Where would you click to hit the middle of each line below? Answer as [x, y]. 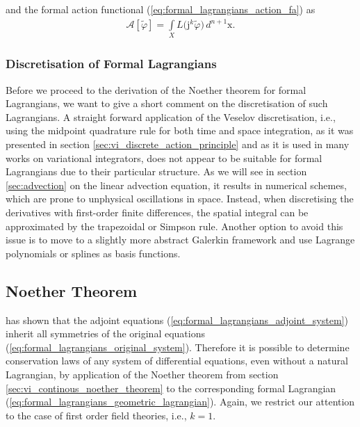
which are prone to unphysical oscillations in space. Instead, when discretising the [180, 199]
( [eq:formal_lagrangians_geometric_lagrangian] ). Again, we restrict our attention [180, 402]
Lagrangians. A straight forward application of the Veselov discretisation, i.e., [171, 116]
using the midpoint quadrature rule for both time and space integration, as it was [180, 130]
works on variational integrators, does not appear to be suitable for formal [164, 158]
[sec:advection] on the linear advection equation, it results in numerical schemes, [176, 185]
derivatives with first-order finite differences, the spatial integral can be [157, 212]
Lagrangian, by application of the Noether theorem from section [142, 374]
